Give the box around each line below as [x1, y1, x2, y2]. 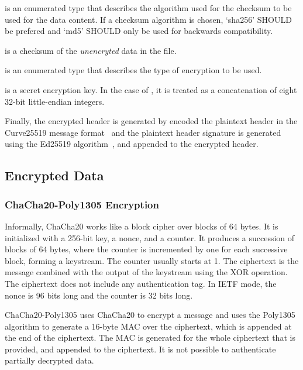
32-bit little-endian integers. [5, 95, 105, 107]
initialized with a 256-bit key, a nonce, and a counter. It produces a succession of [5, 231, 295, 244]
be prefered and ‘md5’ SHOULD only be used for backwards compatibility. [5, 25, 273, 37]
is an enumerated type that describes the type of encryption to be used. [5, 64, 262, 76]
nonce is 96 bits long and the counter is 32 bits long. [5, 289, 193, 301]
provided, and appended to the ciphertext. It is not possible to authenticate [5, 342, 276, 355]
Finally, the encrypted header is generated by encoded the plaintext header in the [5, 115, 298, 127]
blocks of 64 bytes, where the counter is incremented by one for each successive [5, 243, 288, 255]
